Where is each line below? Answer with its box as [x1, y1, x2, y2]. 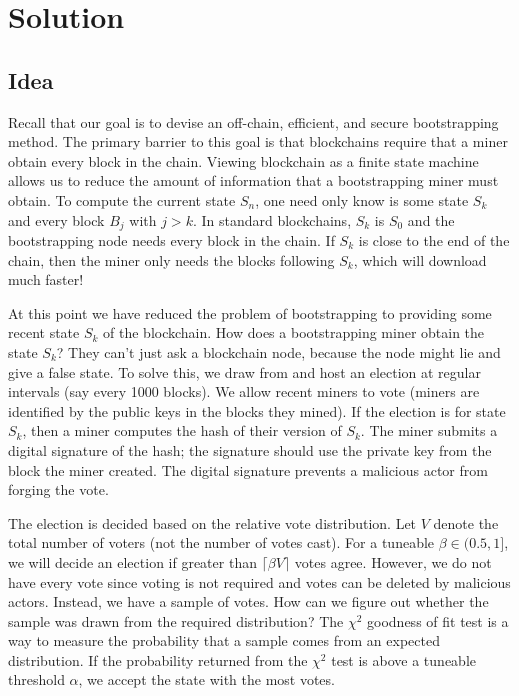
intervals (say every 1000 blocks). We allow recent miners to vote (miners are [8, 381, 480, 402]
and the [407, 209, 455, 230]
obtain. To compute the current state [8, 189, 236, 210]
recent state [8, 322, 80, 343]
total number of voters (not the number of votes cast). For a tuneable [8, 532, 435, 553]
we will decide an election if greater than [8, 551, 257, 572]
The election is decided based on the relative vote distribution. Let [8, 512, 417, 533]
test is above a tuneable [331, 649, 476, 670]
